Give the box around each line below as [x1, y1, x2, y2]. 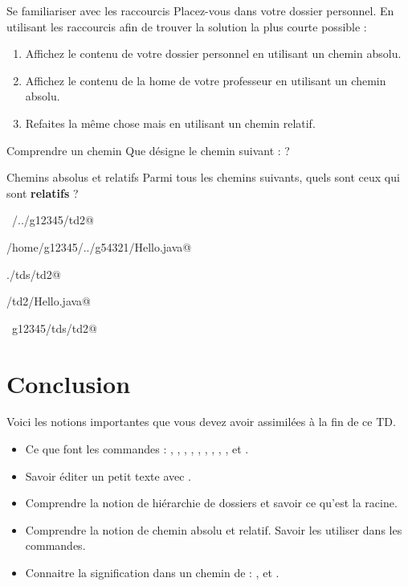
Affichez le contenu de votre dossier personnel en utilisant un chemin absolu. [25, 45, 402, 62]
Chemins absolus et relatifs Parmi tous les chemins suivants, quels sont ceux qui [6, 169, 400, 186]
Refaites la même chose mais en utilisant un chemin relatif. [25, 114, 316, 131]
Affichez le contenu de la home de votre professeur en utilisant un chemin [25, 72, 386, 88]
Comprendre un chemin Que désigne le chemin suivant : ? [6, 141, 290, 158]
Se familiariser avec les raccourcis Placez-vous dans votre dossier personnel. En [6, 2, 394, 18]
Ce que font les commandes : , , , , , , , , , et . [25, 441, 249, 457]
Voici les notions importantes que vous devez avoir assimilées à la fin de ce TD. [6, 413, 396, 430]
